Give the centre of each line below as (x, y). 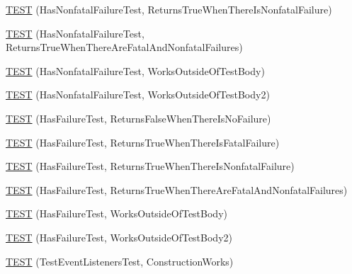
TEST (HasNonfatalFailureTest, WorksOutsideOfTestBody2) (138, 95)
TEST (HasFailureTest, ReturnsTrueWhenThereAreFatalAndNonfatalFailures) (177, 189)
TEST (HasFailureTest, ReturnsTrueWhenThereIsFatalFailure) (143, 142)
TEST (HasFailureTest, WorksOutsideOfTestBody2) (119, 237)
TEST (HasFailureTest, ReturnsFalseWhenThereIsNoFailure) (138, 118)
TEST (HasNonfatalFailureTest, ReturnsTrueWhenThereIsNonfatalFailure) (169, 9)
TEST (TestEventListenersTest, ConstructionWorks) (120, 261)
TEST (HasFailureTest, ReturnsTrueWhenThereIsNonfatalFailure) (150, 166)
